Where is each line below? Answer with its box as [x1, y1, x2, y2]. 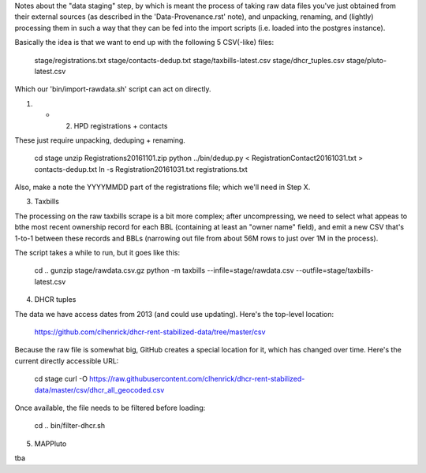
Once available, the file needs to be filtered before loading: [14, 403, 206, 412]
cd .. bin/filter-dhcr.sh [34, 421, 106, 430]
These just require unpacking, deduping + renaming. [14, 135, 185, 145]
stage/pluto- [346, 55, 387, 65]
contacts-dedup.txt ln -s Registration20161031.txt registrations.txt [34, 164, 248, 173]
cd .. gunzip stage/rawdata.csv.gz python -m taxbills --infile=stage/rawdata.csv [34, 266, 295, 275]
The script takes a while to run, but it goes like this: [14, 248, 181, 258]
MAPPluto [34, 438, 67, 449]
